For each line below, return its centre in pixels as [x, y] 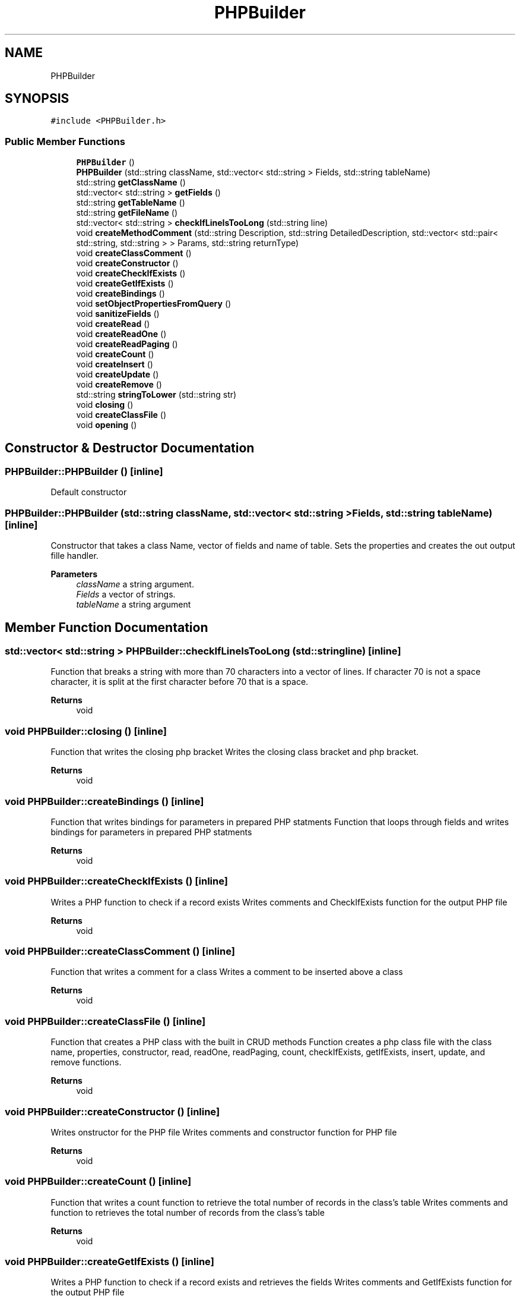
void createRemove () [119, 385]
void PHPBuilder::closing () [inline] [86, 731]
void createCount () [115, 354]
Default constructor [89, 492]
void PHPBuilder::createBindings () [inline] [104, 801]
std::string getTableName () [131, 203]
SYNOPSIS [37, 99]
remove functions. [86, 1062]
